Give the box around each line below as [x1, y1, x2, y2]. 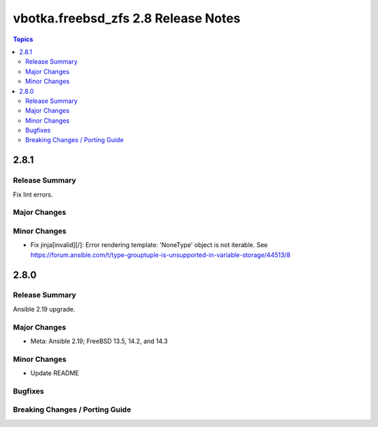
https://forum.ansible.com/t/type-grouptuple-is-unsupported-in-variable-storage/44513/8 [30, 251, 290, 259]
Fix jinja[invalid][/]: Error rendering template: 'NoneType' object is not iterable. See [30, 241, 268, 249]
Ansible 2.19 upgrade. [13, 304, 76, 313]
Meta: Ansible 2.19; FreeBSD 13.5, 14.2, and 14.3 [30, 337, 168, 345]
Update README [30, 369, 80, 377]
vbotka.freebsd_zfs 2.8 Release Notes [13, 10, 241, 26]
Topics [13, 35, 34, 43]
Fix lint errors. [13, 190, 53, 199]
